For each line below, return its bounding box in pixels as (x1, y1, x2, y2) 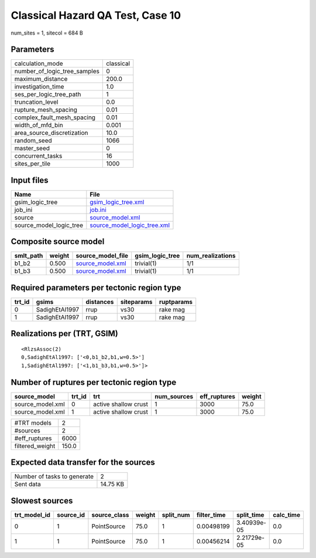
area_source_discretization (14, 129, 88, 137)
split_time (236, 510, 265, 519)
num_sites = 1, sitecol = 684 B (11, 29, 83, 36)
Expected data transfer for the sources (11, 458, 155, 468)
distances (85, 298, 114, 306)
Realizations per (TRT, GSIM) (11, 329, 118, 339)
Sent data (14, 480, 41, 488)
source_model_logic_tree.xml (90, 221, 170, 229)
